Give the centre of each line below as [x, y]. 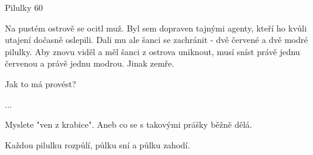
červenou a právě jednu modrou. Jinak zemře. [90, 63]
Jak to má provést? [41, 83]
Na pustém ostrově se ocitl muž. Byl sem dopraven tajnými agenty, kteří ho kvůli [156, 28]
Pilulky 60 [24, 7]
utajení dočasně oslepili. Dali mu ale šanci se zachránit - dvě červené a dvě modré [156, 40]
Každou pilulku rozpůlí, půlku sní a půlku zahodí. [98, 144]
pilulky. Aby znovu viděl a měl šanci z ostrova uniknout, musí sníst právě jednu [153, 51]
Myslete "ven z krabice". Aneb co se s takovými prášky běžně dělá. [129, 124]
